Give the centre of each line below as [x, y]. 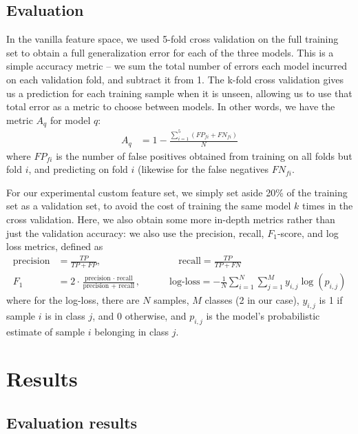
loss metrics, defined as [55, 246]
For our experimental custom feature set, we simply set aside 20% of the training [177, 192]
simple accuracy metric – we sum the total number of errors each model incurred [177, 66]
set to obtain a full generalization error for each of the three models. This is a [170, 52]
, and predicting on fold [78, 169]
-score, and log [308, 232]
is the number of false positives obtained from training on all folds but [204, 155]
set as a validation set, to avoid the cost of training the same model [149, 206]
